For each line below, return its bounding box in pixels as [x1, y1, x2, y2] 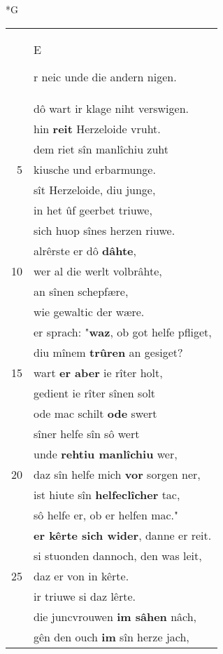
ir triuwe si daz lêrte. [34, 587, 136, 604]
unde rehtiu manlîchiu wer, [34, 445, 178, 462]
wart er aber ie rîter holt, [34, 364, 163, 381]
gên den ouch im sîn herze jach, [34, 628, 189, 645]
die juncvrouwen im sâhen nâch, [34, 608, 197, 625]
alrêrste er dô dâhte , [34, 242, 136, 259]
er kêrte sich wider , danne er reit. [34, 526, 212, 543]
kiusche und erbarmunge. [34, 161, 156, 177]
